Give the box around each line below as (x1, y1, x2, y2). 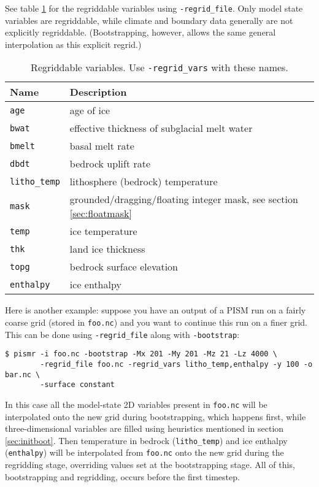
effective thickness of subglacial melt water (69, 121, 253, 136)
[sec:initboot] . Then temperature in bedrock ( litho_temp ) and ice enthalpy (5, 434, 288, 447)
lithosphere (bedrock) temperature (69, 174, 218, 189)
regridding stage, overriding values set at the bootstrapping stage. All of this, (5, 458, 295, 471)
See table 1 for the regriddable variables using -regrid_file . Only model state (5, 2, 303, 14)
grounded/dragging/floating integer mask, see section (69, 192, 298, 207)
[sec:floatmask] (69, 206, 132, 221)
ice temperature (69, 224, 137, 239)
